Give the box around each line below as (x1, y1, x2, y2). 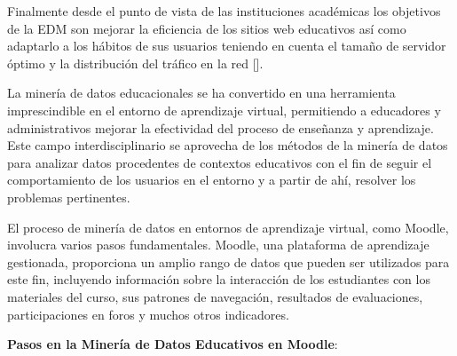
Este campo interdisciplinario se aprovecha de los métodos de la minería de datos (7, 136, 448, 154)
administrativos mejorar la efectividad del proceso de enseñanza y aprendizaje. (7, 118, 434, 137)
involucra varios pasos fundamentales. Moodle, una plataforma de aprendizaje (7, 235, 429, 254)
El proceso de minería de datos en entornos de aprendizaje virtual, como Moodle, (7, 218, 449, 236)
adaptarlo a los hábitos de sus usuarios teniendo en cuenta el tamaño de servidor (7, 36, 446, 55)
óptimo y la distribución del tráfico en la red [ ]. (7, 53, 264, 72)
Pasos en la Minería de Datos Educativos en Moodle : (7, 335, 338, 353)
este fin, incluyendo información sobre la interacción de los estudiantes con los (7, 270, 430, 289)
